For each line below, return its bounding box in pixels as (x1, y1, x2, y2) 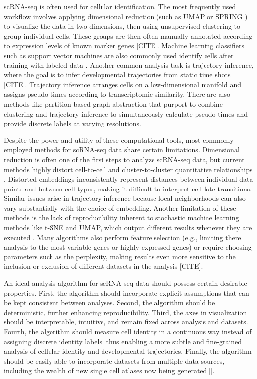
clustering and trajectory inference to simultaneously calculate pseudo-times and (4, 108, 248, 119)
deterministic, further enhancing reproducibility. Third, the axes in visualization (4, 307, 247, 317)
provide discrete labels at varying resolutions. (4, 118, 141, 128)
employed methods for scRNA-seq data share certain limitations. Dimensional (4, 144, 240, 155)
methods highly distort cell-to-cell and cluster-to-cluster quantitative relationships (4, 164, 253, 174)
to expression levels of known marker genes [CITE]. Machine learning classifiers (4, 40, 245, 51)
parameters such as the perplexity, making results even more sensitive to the (4, 251, 236, 261)
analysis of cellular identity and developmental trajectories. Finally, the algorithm (4, 346, 252, 356)
